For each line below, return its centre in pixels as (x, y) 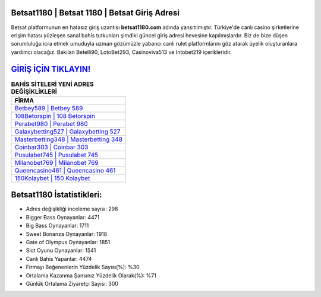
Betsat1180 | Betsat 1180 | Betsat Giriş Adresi (95, 13)
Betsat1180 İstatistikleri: (56, 195)
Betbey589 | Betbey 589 (49, 108)
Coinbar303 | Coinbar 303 (51, 147)
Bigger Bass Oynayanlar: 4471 (63, 217)
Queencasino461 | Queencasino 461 (65, 170)
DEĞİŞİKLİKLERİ (34, 91)
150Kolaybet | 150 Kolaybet (52, 178)
